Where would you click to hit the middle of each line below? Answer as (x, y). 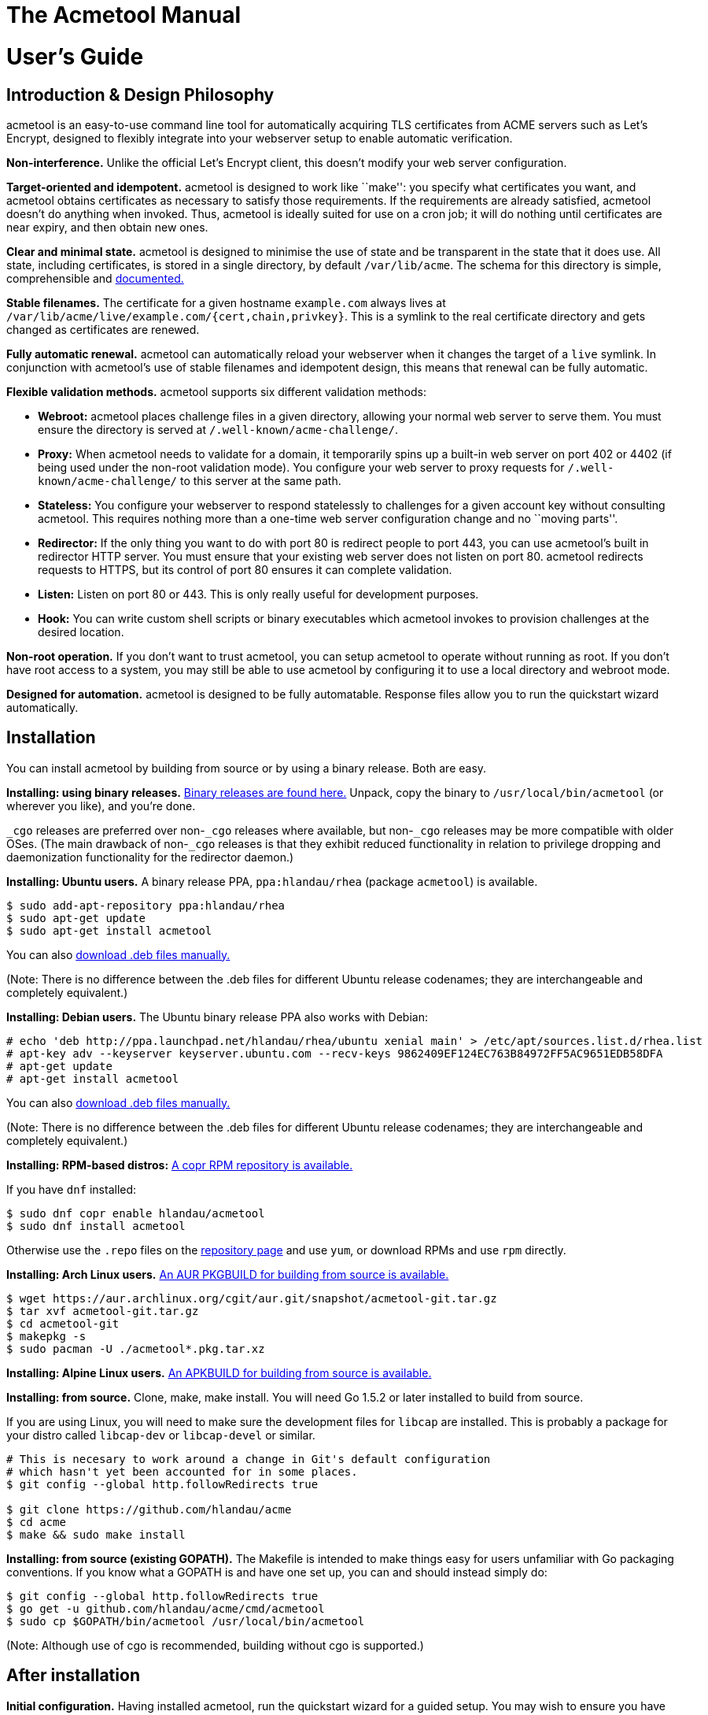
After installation (73, 1676)
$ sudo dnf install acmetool (96, 1226)
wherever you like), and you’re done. (101, 806)
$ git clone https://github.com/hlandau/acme (149, 1509)
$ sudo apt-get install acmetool (109, 930)
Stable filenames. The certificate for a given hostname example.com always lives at (226, 302)
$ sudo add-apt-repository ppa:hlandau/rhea (146, 905)
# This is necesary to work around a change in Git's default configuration (249, 1459)
